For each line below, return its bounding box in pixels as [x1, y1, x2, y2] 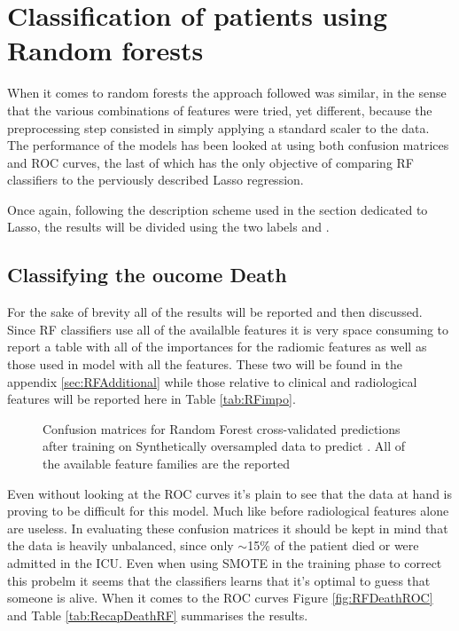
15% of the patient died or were [247, 536, 419, 555]
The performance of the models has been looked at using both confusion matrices [7, 136, 449, 154]
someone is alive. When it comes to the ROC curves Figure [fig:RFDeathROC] [7, 588, 433, 607]
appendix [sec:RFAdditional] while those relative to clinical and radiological [7, 372, 417, 390]
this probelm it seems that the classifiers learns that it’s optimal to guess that [7, 571, 431, 589]
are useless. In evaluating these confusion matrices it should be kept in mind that [7, 518, 448, 537]
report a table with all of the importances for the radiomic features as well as [7, 337, 427, 356]
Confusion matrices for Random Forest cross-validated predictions [43, 419, 401, 438]
